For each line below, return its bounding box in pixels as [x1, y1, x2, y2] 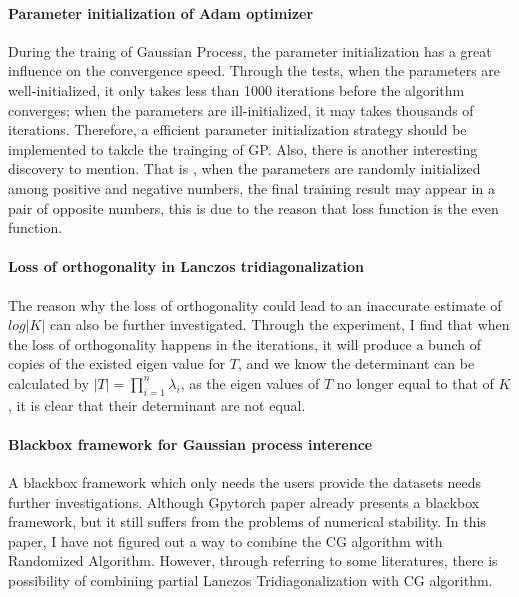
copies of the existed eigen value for [8, 353, 226, 374]
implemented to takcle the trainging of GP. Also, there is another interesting [8, 138, 478, 159]
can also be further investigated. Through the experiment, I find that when [50, 314, 510, 335]
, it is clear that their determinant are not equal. [8, 394, 306, 415]
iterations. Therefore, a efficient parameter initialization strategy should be [8, 119, 467, 140]
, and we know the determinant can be [238, 353, 475, 374]
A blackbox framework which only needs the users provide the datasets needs [8, 472, 482, 493]
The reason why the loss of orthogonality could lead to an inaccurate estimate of [8, 294, 502, 315]
